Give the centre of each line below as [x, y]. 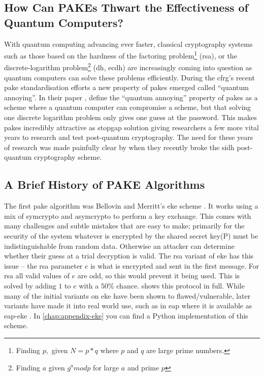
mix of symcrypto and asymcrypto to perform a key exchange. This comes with [128, 215]
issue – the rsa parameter [43, 265]
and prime [143, 367]
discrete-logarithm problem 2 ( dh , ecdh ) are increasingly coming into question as [128, 67]
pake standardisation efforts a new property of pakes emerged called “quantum [126, 87]
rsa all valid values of [37, 276]
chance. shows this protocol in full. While [180, 285]
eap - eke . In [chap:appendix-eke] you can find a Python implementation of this [126, 315]
